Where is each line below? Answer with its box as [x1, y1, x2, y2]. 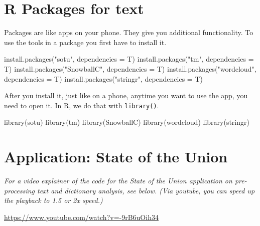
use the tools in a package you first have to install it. [4, 37, 167, 47]
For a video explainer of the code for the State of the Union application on [4, 175, 232, 186]
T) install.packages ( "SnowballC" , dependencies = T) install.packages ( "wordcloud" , [4, 63, 256, 74]
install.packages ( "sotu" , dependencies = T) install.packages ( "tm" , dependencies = [4, 54, 254, 64]
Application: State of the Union [4, 146, 228, 167]
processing [4, 185, 35, 195]
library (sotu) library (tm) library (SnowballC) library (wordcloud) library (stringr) [4, 117, 249, 127]
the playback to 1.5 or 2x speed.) [4, 195, 103, 205]
